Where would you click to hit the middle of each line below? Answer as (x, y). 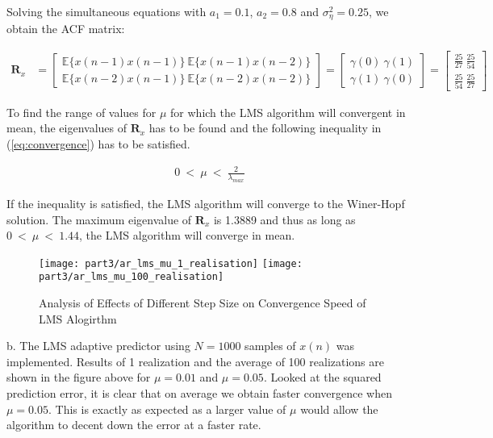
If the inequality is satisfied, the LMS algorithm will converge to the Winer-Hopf (206, 203)
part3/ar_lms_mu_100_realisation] (132, 277)
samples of (270, 346)
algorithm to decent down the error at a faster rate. (134, 425)
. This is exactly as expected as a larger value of (167, 409)
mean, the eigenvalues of (67, 128)
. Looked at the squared (322, 377)
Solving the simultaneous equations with (107, 11)
